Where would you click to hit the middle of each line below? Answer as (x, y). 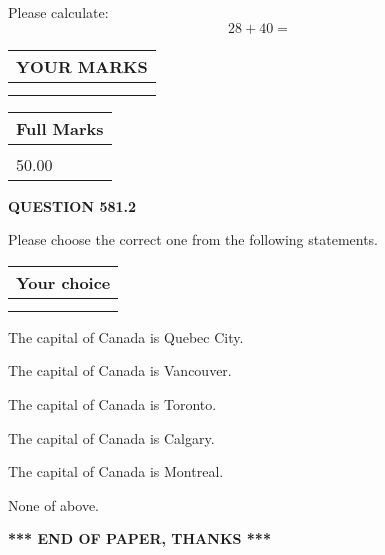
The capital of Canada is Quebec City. (126, 336)
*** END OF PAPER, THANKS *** (139, 538)
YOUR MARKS (82, 66)
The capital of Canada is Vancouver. (120, 370)
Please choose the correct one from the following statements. (193, 239)
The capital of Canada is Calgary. (111, 437)
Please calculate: (58, 12)
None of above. (53, 504)
